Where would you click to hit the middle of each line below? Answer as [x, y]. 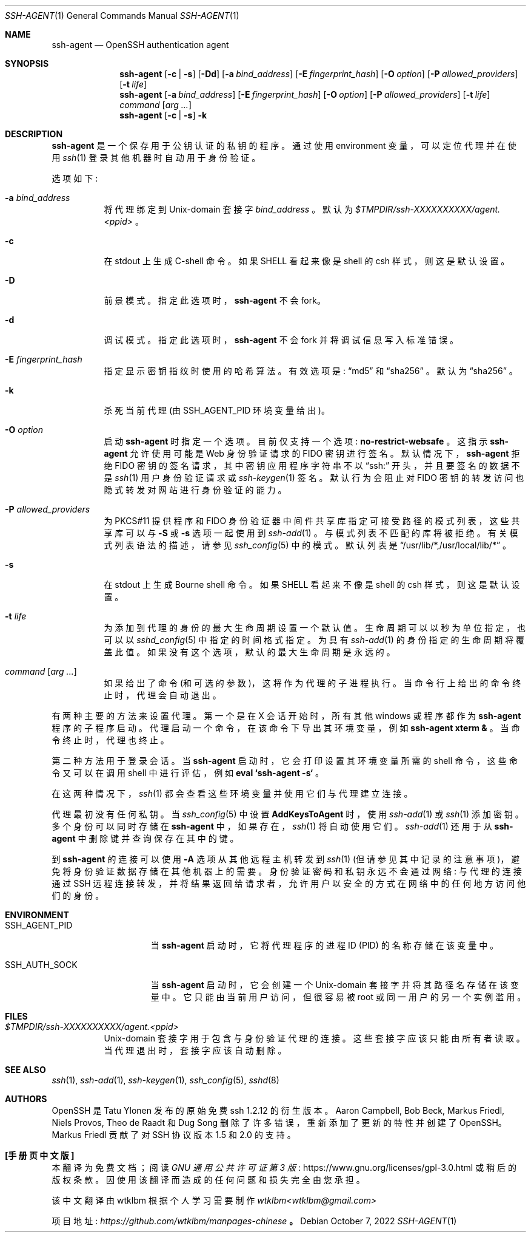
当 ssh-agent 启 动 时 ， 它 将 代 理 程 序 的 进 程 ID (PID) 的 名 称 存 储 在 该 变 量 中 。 [325, 945]
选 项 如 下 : [75, 178]
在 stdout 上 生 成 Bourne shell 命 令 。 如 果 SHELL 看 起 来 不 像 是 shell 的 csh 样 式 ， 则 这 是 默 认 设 [312, 584]
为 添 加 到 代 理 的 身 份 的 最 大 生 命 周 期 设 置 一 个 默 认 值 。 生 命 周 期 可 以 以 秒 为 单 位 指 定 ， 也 [315, 628]
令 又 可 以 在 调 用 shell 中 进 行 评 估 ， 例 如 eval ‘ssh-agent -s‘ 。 [188, 773]
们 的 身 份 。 [78, 895]
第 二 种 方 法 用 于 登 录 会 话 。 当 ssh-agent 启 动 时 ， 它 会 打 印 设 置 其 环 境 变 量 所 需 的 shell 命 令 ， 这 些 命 [285, 761]
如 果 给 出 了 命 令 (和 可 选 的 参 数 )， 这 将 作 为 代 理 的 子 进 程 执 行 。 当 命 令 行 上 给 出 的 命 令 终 [312, 683]
